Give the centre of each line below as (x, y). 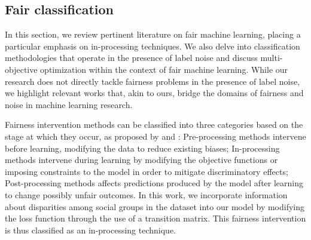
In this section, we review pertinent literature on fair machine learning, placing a (153, 34)
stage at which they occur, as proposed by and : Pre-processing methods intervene (155, 136)
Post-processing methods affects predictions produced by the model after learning (154, 183)
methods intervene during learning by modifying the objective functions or (141, 160)
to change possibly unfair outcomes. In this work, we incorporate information (146, 194)
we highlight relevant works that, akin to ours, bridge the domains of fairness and (154, 93)
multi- (272, 58)
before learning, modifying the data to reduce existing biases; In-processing (142, 148)
